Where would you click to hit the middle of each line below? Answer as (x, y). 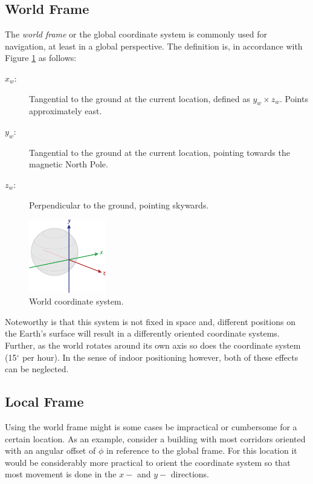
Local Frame (44, 402)
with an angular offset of (50, 450)
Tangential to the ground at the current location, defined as (140, 98)
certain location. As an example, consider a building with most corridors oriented (155, 438)
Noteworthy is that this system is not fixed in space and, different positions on (150, 321)
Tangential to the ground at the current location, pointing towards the (160, 152)
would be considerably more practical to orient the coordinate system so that (148, 462)
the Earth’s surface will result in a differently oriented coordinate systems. (142, 333)
